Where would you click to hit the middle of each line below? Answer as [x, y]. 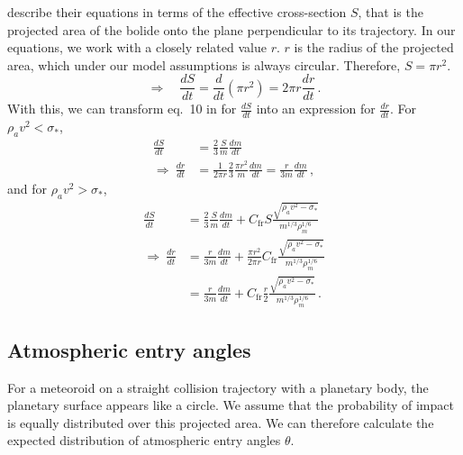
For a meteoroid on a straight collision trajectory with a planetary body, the [218, 387]
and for [27, 189]
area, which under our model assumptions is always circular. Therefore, [204, 64]
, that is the [390, 12]
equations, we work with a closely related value [137, 47]
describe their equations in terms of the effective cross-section [177, 12]
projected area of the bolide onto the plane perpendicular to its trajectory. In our [231, 29]
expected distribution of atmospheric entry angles [144, 440]
